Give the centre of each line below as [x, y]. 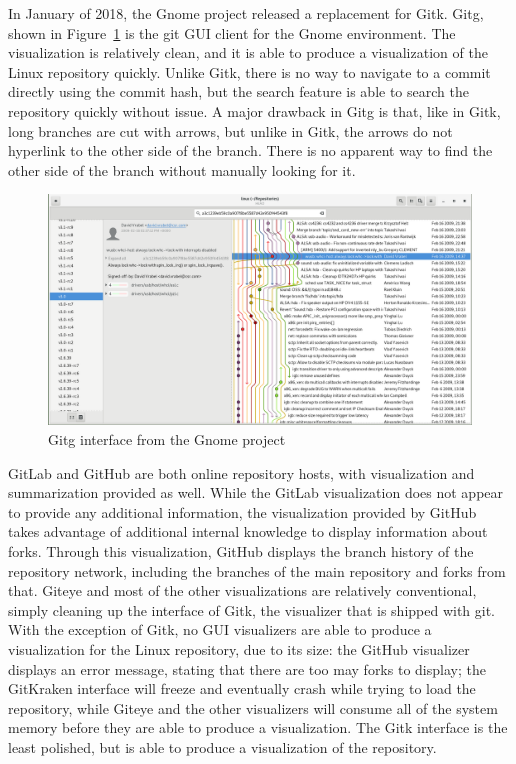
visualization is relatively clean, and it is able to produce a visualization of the [248, 52]
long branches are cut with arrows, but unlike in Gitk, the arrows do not [230, 130]
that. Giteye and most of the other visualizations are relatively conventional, [242, 590]
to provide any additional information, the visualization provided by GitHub [242, 511]
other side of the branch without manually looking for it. [182, 169]
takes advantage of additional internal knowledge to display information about [248, 531]
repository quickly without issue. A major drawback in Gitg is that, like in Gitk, [254, 110]
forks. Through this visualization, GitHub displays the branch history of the [241, 550]
